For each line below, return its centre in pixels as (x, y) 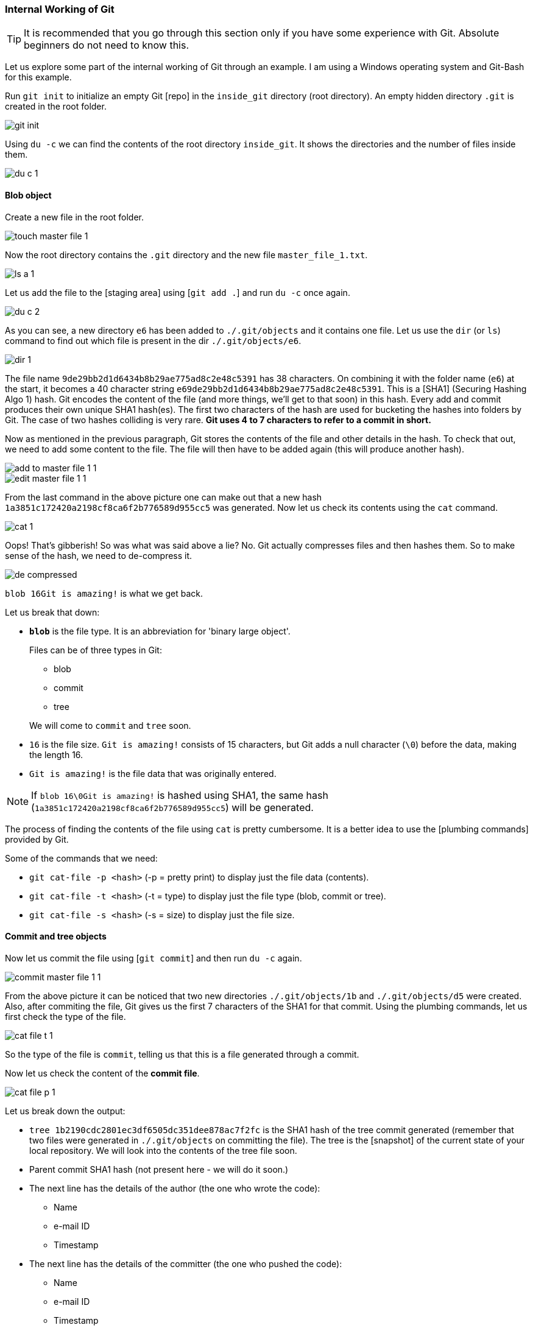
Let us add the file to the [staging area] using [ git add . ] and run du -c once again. (178, 292)
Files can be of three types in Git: (96, 650)
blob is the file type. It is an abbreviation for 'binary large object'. (160, 631)
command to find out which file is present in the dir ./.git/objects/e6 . (153, 340)
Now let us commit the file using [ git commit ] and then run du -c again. (154, 958)
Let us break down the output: (65, 1111)
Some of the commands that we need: (81, 858)
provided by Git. (37, 839)
